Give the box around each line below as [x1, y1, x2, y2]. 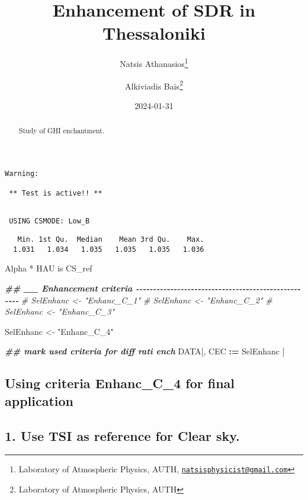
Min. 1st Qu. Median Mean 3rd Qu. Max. [17, 235, 204, 244]
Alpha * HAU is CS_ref [5, 262, 92, 274]
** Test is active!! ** [9, 189, 102, 198]
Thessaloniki [102, 21, 206, 45]
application [5, 391, 74, 410]
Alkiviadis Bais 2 [125, 78, 183, 92]
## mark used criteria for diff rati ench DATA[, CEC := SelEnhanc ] [5, 345, 285, 357]
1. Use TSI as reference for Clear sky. [5, 426, 240, 444]
